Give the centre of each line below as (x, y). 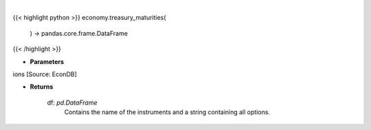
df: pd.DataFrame (72, 102)
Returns (42, 87)
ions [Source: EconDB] (45, 74)
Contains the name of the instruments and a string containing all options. (167, 112)
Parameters (47, 61)
